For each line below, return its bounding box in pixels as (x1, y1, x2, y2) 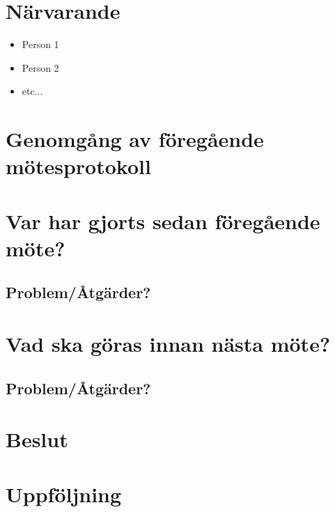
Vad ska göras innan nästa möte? (6, 329, 331, 357)
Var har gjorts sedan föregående (6, 206, 320, 235)
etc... (22, 84, 43, 98)
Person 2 (22, 60, 59, 75)
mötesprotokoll (6, 152, 151, 180)
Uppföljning (6, 479, 122, 508)
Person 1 (22, 37, 59, 52)
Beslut (6, 425, 68, 453)
